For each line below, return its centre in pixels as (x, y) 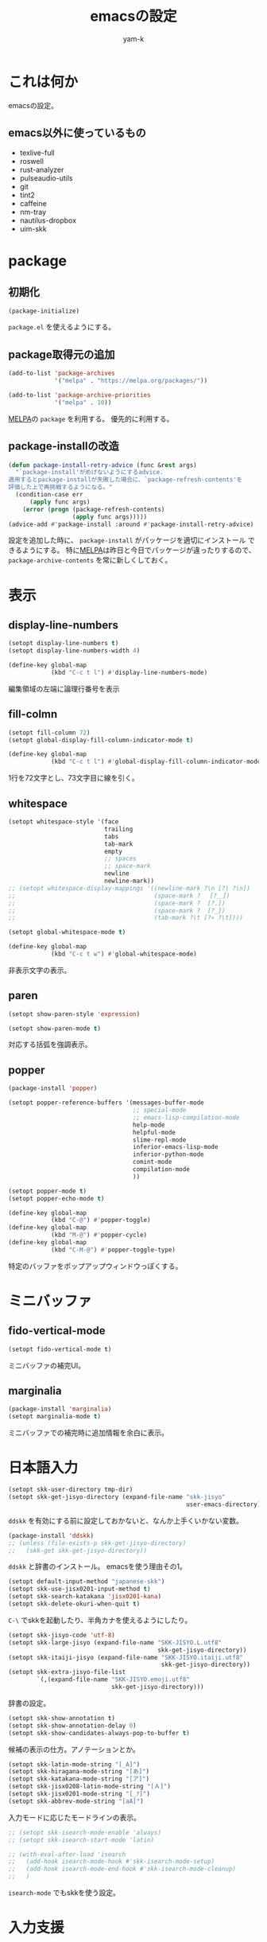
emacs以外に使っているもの (77, 133)
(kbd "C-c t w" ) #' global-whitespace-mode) (124, 954)
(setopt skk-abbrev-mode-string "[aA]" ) (76, 1801)
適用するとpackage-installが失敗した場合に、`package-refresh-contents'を (126, 480)
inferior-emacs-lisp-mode (175, 1147)
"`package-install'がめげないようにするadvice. (90, 473)
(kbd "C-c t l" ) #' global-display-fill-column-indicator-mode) (157, 762)
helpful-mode (154, 1132)
